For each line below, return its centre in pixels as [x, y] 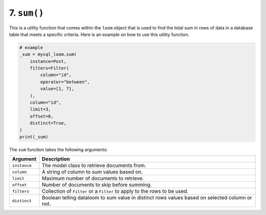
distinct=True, [48, 123]
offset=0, [42, 116]
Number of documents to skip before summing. [97, 185]
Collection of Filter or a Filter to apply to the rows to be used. [115, 191]
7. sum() [27, 13]
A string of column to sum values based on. [92, 172]
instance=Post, [48, 61]
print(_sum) [34, 137]
